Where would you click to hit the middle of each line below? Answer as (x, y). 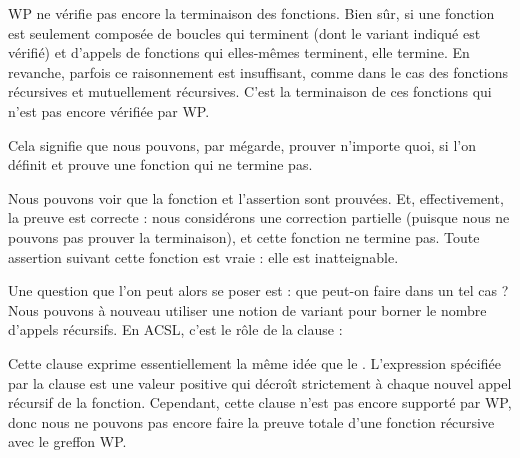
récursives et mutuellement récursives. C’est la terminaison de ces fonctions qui (250, 91)
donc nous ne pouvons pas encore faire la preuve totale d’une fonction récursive (251, 421)
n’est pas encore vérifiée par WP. (109, 110)
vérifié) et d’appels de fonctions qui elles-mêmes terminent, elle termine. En (239, 52)
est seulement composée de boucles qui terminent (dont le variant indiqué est (244, 32)
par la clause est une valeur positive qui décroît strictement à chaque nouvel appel (260, 382)
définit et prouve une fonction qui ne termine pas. (160, 164)
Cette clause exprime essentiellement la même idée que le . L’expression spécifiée (254, 362)
